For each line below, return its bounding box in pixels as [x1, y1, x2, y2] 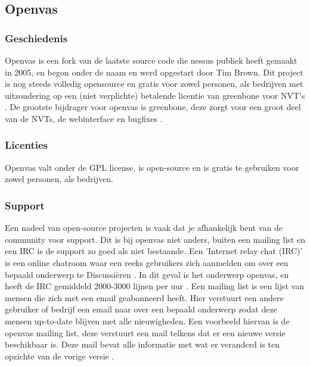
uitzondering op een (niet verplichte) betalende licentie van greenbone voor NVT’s [5, 89, 305, 101]
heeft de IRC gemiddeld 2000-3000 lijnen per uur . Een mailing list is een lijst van [5, 280, 304, 292]
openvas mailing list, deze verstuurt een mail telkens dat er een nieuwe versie [5, 326, 286, 339]
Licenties [5, 137, 48, 152]
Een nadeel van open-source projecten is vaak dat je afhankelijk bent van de [5, 221, 283, 234]
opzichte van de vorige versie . [5, 349, 114, 362]
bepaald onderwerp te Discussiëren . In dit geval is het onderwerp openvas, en [5, 268, 289, 280]
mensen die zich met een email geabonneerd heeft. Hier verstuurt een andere [5, 291, 284, 304]
